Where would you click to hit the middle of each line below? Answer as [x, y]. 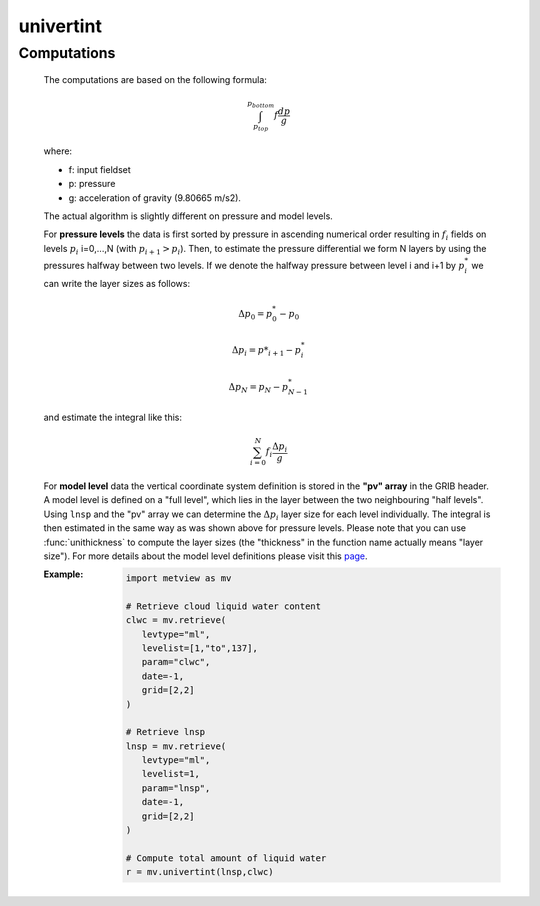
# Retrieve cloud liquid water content [223, 606]
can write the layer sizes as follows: [116, 283]
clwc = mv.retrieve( [176, 620]
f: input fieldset [100, 169]
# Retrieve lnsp [165, 732]
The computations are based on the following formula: [155, 80]
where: [58, 151]
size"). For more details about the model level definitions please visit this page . [206, 556]
